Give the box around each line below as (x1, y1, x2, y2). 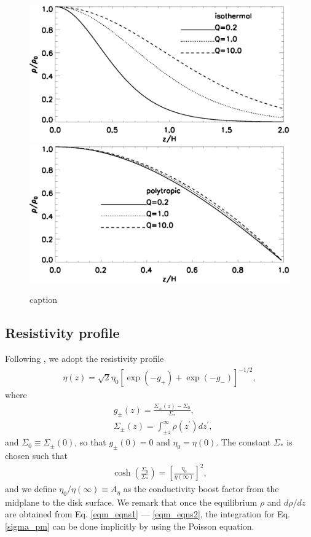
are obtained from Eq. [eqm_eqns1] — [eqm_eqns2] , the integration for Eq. (5, 508, 290, 520)
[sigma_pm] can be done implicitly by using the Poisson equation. (5, 519, 254, 532)
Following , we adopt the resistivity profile (5, 352, 164, 365)
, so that (74, 436, 106, 449)
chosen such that (5, 449, 68, 461)
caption (30, 293, 58, 306)
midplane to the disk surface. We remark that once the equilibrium (5, 495, 258, 508)
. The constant (216, 436, 271, 449)
